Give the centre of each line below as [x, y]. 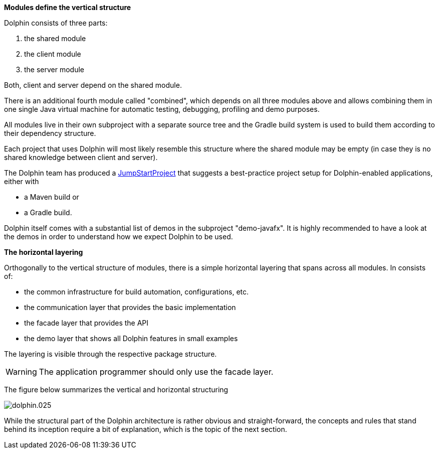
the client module [53, 54]
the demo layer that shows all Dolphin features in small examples [131, 338]
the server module [54, 69]
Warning [21, 372]
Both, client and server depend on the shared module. [93, 85]
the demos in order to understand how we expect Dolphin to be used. [119, 237]
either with [22, 181]
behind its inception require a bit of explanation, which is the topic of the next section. [146, 429]
